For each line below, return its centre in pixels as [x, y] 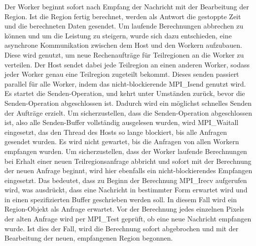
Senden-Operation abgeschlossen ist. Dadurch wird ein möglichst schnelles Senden [128, 103]
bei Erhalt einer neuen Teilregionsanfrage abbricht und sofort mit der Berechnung [128, 161]
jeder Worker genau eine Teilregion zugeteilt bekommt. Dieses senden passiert [122, 74]
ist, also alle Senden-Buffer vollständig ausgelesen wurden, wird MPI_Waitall [122, 122]
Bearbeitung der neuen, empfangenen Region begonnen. [89, 238]
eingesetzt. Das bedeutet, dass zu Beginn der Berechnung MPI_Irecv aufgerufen [126, 180]
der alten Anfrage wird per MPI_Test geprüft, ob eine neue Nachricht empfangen [128, 219]
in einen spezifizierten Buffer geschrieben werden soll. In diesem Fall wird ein [121, 199]
